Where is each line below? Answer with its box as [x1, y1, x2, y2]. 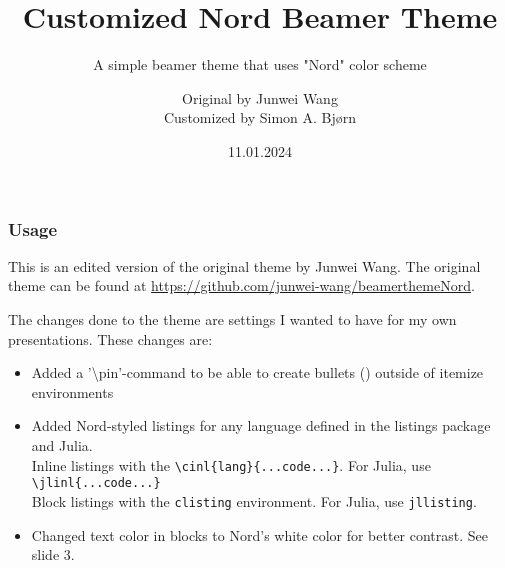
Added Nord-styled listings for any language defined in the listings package [31, 415, 491, 436]
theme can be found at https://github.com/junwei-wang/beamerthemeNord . [8, 275, 475, 296]
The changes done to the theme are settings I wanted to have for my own [8, 308, 457, 329]
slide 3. [31, 544, 75, 565]
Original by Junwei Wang [182, 87, 338, 108]
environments [31, 381, 114, 402]
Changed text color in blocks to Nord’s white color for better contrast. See [31, 524, 489, 545]
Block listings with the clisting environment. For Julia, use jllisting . [31, 490, 477, 511]
